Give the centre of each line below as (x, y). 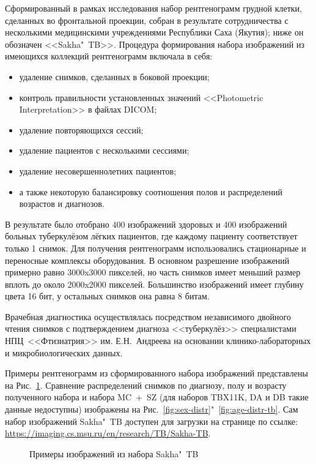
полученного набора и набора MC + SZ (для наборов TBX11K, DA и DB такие (157, 397)
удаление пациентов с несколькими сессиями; (104, 150)
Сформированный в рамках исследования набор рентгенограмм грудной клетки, (153, 8)
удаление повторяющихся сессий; (81, 129)
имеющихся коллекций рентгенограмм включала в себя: (109, 56)
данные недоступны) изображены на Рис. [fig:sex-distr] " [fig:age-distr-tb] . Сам (152, 409)
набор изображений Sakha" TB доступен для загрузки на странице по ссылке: (151, 421)
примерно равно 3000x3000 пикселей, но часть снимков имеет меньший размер (153, 272)
